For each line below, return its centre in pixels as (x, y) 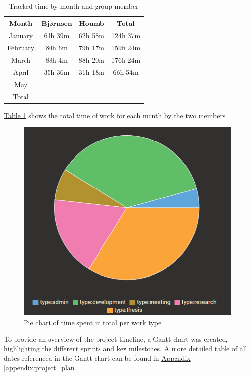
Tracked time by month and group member (74, 6)
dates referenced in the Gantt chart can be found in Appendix (97, 358)
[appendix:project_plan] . (41, 367)
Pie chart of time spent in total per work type (93, 322)
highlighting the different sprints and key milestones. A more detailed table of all (125, 348)
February (21, 48)
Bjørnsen (57, 23)
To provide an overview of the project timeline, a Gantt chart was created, (116, 339)
